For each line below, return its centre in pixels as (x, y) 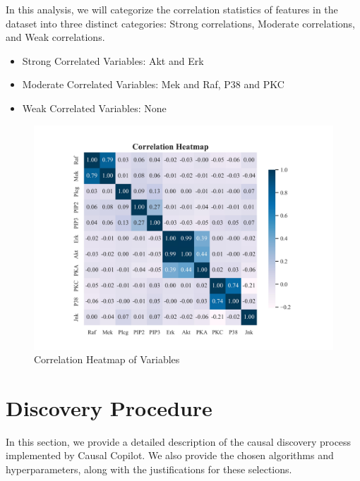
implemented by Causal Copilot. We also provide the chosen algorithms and (170, 455)
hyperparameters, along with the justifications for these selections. (149, 469)
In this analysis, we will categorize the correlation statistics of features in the (172, 9)
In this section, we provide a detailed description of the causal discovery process (179, 441)
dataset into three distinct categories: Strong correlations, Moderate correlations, (180, 23)
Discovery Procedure (109, 407)
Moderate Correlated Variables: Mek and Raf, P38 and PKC (153, 84)
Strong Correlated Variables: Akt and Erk (113, 60)
